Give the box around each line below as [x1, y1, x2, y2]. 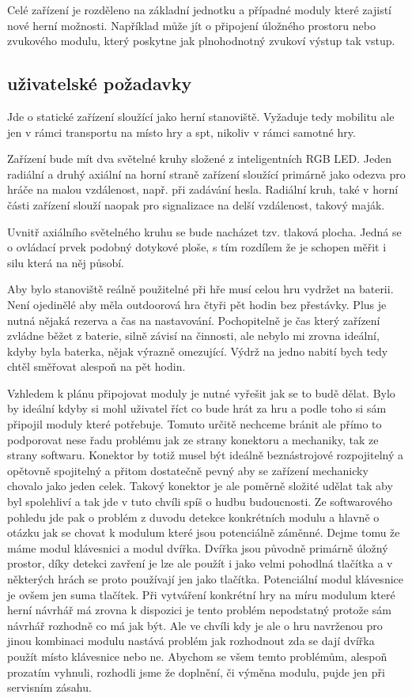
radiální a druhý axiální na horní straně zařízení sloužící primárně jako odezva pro [7, 165, 406, 182]
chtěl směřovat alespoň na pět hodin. [7, 358, 186, 375]
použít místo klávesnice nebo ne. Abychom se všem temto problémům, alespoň [7, 647, 387, 664]
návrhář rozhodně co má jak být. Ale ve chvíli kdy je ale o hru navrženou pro [7, 617, 383, 633]
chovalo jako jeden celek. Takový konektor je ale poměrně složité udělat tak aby [7, 477, 393, 494]
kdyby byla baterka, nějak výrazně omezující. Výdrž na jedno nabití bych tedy [7, 342, 388, 359]
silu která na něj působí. [7, 254, 124, 270]
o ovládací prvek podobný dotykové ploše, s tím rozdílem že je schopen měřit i [7, 239, 387, 255]
